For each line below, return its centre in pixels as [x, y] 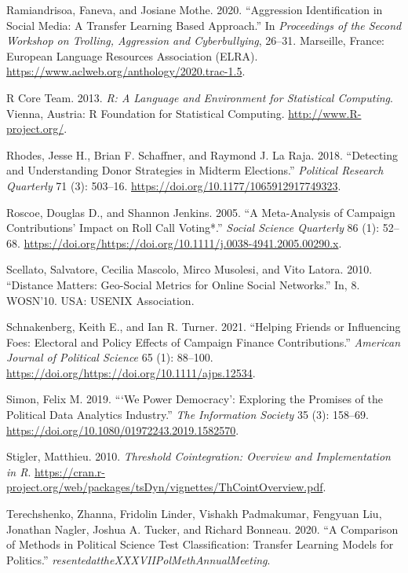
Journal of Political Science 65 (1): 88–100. [110, 357]
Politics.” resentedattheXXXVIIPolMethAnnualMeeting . [138, 559]
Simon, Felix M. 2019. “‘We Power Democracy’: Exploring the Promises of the [195, 399]
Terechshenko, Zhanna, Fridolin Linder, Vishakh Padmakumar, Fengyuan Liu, [194, 514]
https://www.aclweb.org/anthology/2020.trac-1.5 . [126, 71]
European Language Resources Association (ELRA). [132, 55]
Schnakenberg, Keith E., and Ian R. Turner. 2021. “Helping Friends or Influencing [204, 327]
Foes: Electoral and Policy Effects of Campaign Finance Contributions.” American [204, 342]
